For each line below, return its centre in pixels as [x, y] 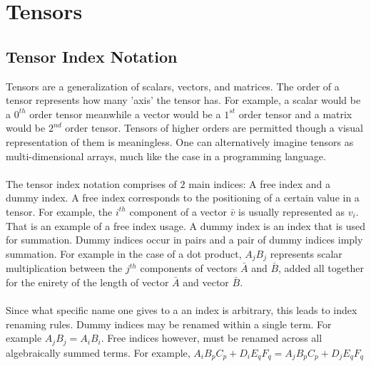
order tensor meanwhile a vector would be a [125, 114]
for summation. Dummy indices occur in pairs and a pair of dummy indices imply [184, 240]
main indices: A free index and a [260, 183]
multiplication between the [64, 268]
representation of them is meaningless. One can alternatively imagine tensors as [180, 141]
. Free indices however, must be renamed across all [212, 338]
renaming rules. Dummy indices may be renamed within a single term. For [169, 324]
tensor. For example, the [59, 211]
